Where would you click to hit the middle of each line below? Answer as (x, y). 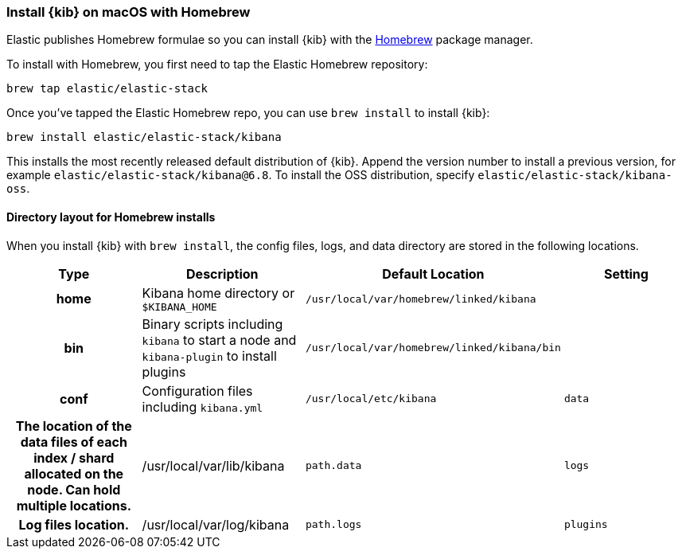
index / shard (74, 457)
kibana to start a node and (219, 340)
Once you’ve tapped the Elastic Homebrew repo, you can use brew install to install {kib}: (248, 113)
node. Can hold (74, 489)
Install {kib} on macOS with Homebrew (129, 12)
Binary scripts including (212, 324)
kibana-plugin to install (209, 356)
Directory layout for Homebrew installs (111, 217)
